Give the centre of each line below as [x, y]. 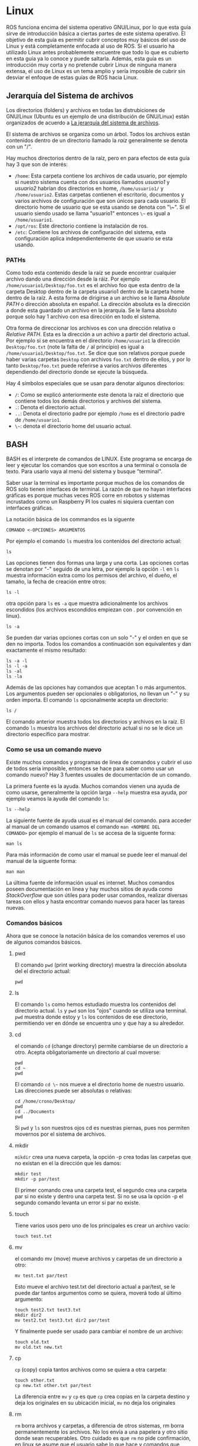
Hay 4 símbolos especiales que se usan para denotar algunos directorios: [95, 383]
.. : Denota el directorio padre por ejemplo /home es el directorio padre [100, 413]
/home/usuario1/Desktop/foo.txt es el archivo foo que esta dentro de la [93, 285]
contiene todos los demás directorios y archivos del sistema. [88, 401]
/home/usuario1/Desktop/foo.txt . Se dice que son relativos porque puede [96, 353]
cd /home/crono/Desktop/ [45, 1102]
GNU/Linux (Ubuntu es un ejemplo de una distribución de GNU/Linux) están [98, 116]
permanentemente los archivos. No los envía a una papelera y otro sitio [101, 1432]
